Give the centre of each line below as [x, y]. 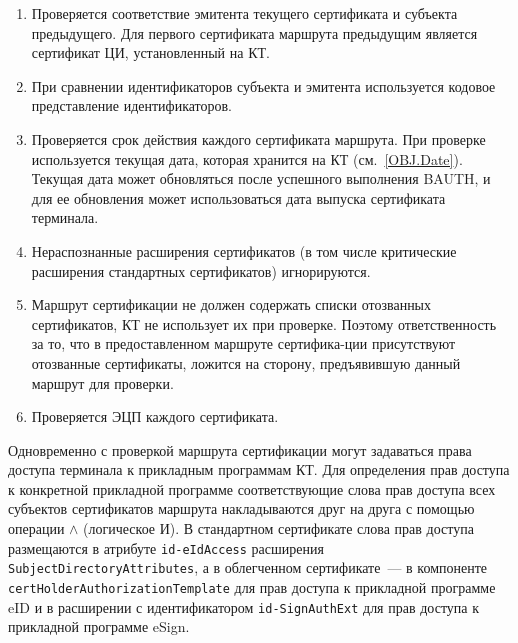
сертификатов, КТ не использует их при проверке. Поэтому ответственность [264, 323]
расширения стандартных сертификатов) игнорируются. [201, 270]
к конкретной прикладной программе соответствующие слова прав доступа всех [252, 488]
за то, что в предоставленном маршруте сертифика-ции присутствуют [243, 343]
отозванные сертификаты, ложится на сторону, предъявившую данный [246, 362]
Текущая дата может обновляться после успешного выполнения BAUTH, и [261, 178]
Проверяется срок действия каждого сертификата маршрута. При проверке [258, 138]
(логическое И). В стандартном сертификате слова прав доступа [278, 528]
